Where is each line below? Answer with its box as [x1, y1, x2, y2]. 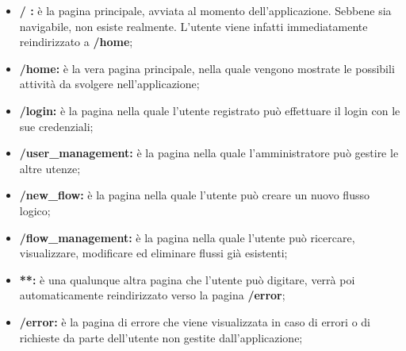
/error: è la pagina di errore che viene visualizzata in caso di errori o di [19, 313, 370, 330]
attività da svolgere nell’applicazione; [19, 75, 200, 92]
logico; [19, 202, 51, 218]
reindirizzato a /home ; [19, 33, 133, 50]
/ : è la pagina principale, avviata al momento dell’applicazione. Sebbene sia [19, 2, 392, 18]
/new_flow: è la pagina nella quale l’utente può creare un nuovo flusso [19, 187, 370, 203]
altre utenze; [19, 160, 81, 176]
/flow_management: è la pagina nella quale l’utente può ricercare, [19, 229, 355, 245]
